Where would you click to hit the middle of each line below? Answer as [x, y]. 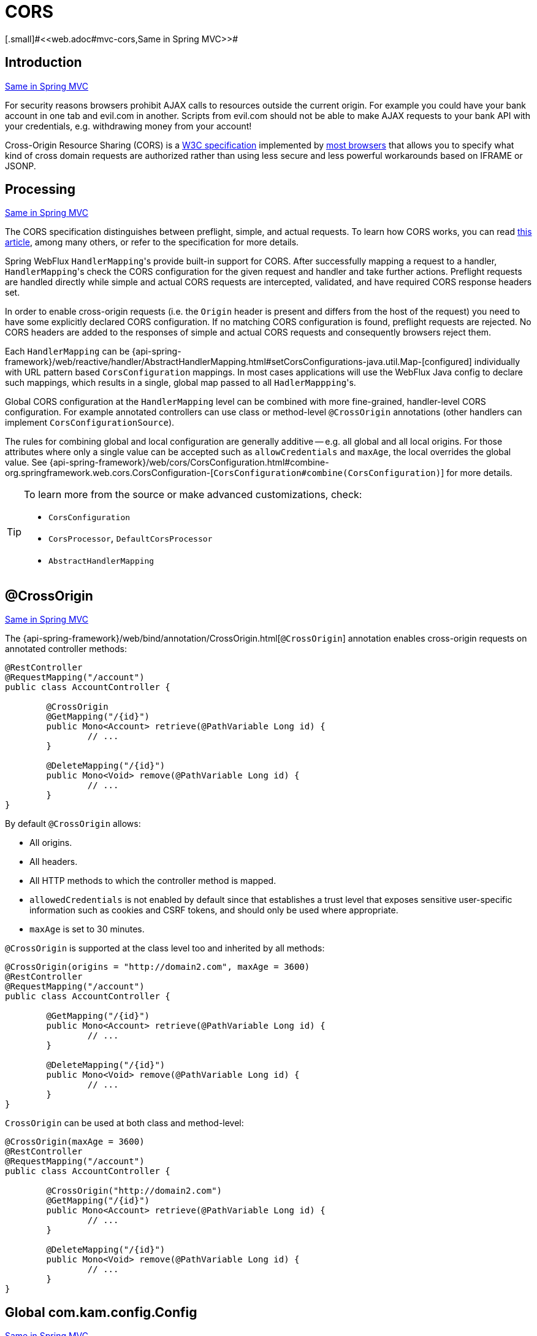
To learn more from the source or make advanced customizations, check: [193, 495]
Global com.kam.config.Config [101, 1312]
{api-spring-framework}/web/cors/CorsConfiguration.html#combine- [189, 463]
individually [497, 362]
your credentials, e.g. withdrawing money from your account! [128, 126]
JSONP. [21, 166]
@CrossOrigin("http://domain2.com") [134, 1191]
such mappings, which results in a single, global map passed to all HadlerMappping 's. [181, 383]
